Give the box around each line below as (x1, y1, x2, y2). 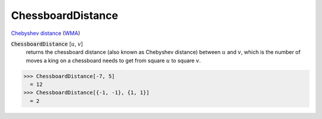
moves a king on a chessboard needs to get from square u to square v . (26, 57, 201, 64)
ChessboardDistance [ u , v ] (11, 40, 83, 47)
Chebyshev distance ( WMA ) (11, 30, 80, 37)
